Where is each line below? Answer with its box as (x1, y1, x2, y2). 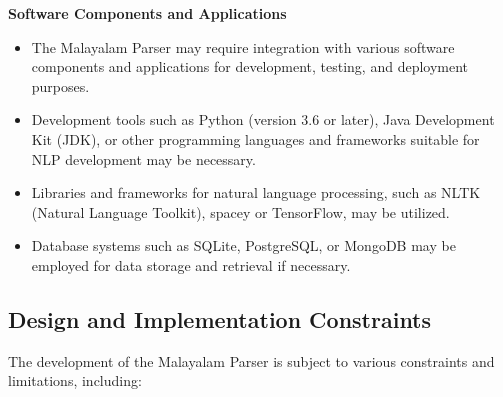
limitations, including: (8, 370, 142, 391)
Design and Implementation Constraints (8, 303, 432, 334)
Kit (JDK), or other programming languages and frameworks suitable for (31, 128, 480, 149)
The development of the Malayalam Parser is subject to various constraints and (8, 350, 495, 371)
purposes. (31, 75, 90, 96)
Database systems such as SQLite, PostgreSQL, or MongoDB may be (31, 235, 456, 256)
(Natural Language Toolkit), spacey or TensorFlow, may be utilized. (31, 201, 450, 222)
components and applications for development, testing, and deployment (31, 56, 469, 77)
